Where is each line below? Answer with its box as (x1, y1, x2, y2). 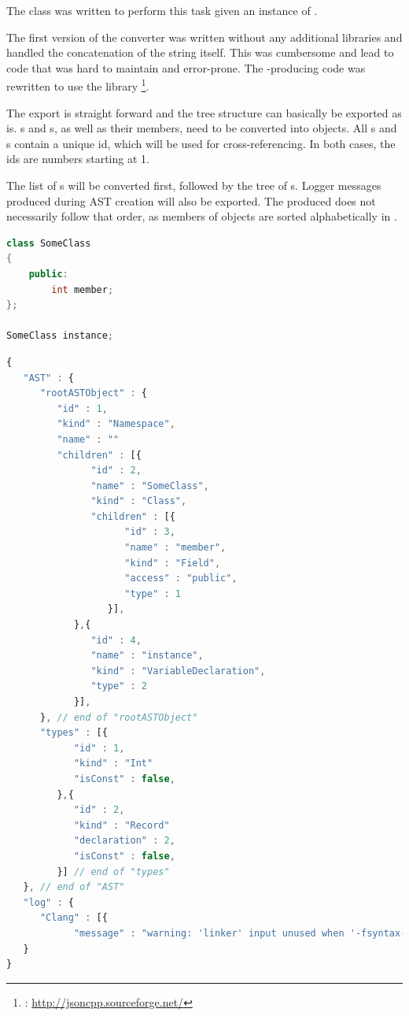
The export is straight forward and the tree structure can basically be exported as (6, 104, 402, 121)
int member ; (51, 284, 114, 295)
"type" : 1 (124, 588, 181, 599)
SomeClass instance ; (6, 330, 114, 342)
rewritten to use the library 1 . (6, 76, 149, 95)
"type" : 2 (90, 680, 148, 692)
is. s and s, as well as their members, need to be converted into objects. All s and (6, 120, 397, 136)
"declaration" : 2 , (73, 835, 175, 847)
